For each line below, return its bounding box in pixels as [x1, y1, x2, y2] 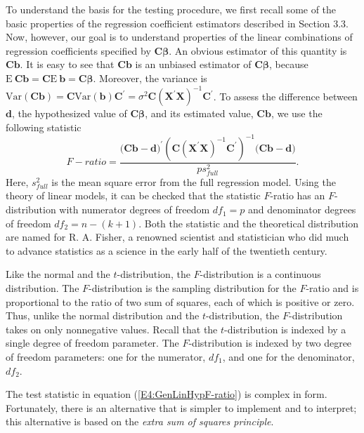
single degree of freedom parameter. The [6, 335, 179, 350]
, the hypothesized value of [11, 106, 127, 121]
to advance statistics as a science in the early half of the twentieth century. [6, 243, 327, 258]
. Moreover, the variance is [93, 70, 207, 85]
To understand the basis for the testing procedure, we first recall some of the [6, 2, 337, 16]
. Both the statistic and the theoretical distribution [138, 215, 358, 230]
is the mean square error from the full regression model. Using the [51, 174, 336, 189]
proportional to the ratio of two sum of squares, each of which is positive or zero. [6, 294, 355, 309]
